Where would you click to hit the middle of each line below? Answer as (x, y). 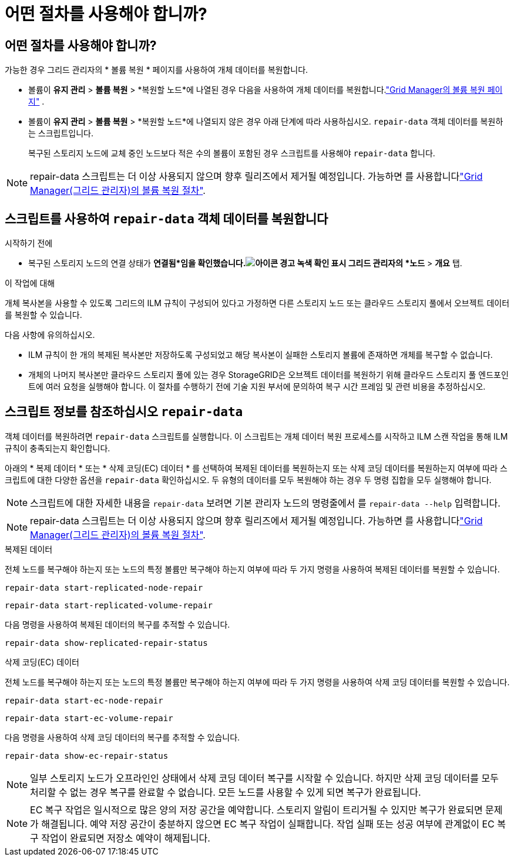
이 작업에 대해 (30, 283)
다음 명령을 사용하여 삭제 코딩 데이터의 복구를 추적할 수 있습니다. (122, 737)
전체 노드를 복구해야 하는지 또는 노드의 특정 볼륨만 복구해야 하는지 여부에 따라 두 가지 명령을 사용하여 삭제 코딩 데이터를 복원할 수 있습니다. (257, 682)
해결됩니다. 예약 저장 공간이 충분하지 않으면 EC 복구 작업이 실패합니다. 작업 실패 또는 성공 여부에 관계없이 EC (268, 824)
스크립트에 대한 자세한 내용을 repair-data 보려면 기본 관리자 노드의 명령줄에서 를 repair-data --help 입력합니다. (265, 503)
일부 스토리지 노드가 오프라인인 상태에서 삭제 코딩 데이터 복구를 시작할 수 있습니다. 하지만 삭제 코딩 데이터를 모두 (264, 778)
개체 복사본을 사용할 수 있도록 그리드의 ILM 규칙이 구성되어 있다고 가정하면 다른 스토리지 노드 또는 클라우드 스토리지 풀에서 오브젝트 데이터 (257, 303)
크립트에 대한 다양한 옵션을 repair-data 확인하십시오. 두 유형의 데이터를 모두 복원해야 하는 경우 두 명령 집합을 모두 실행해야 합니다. (248, 480)
